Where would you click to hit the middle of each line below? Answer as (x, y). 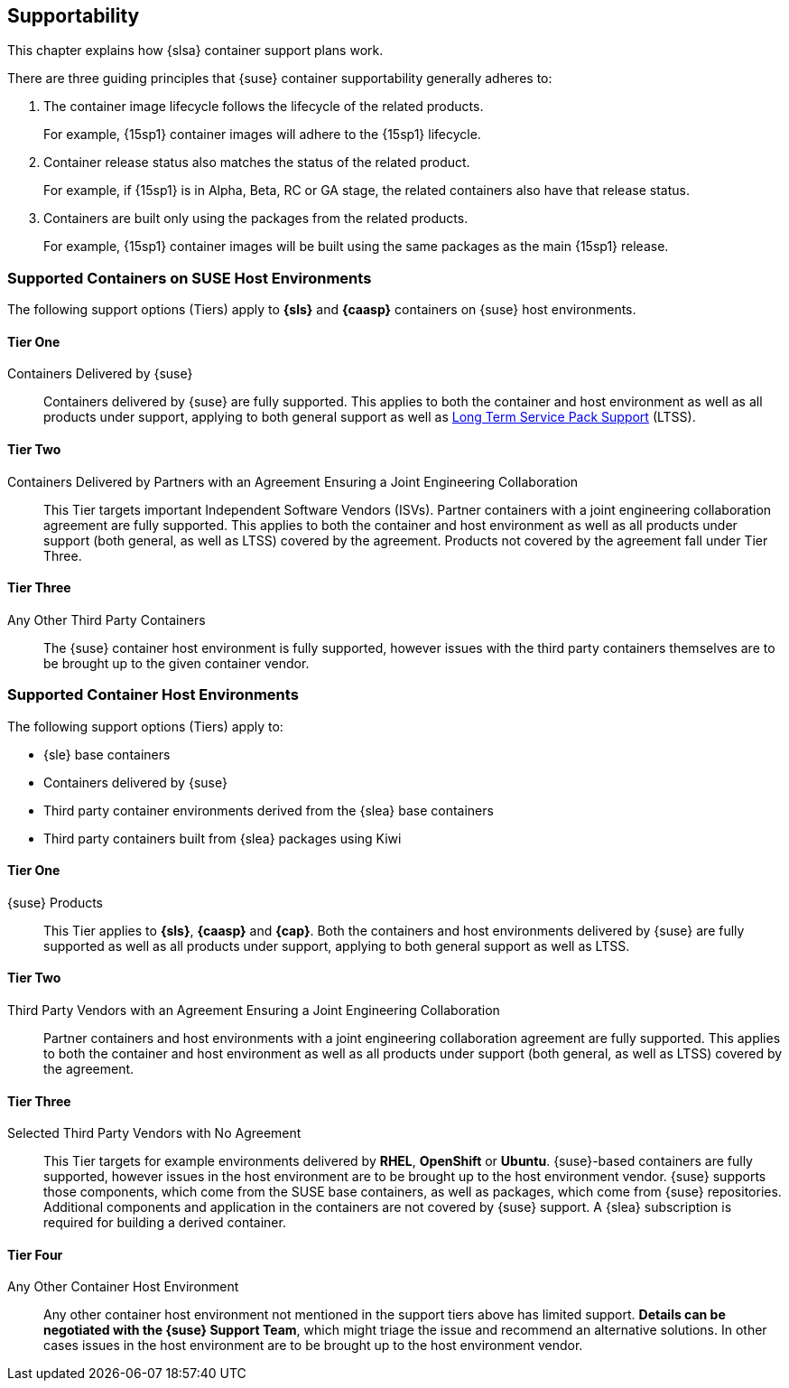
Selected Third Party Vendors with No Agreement (154, 1133)
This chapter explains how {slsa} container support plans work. (195, 51)
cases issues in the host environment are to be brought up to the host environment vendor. (313, 1346)
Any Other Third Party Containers (107, 619)
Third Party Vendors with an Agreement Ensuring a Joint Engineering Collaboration (254, 1011)
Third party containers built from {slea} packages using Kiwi (223, 838)
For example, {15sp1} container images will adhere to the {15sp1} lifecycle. (262, 135)
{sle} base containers (107, 754)
